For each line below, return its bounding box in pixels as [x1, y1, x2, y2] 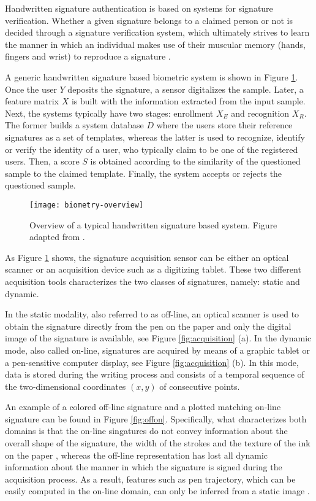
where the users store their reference [156, 118, 293, 131]
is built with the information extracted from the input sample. [71, 95, 306, 107]
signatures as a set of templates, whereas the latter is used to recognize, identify [5, 130, 305, 143]
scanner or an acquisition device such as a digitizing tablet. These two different [5, 263, 301, 276]
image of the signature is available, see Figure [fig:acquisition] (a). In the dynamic [5, 332, 312, 344]
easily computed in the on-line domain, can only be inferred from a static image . [5, 484, 310, 497]
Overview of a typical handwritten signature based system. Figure [29, 218, 277, 231]
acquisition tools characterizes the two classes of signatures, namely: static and [5, 274, 300, 287]
